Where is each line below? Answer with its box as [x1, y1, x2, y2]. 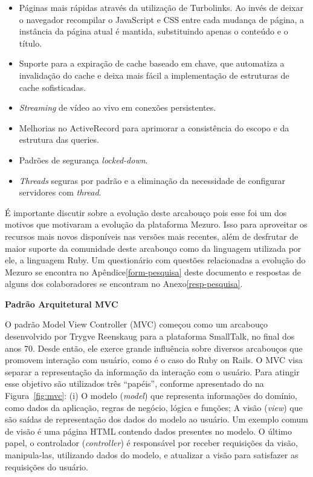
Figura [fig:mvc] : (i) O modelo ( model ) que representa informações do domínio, [5, 389, 298, 402]
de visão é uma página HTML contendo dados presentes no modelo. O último [5, 424, 292, 437]
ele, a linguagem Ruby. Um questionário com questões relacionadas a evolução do [5, 254, 306, 266]
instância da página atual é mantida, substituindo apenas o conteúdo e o [19, 25, 288, 38]
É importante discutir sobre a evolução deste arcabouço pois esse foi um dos [5, 206, 287, 219]
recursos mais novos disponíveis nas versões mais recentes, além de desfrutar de [5, 229, 298, 242]
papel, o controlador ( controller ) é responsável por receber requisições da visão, [5, 436, 298, 449]
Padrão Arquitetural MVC [5, 297, 118, 310]
